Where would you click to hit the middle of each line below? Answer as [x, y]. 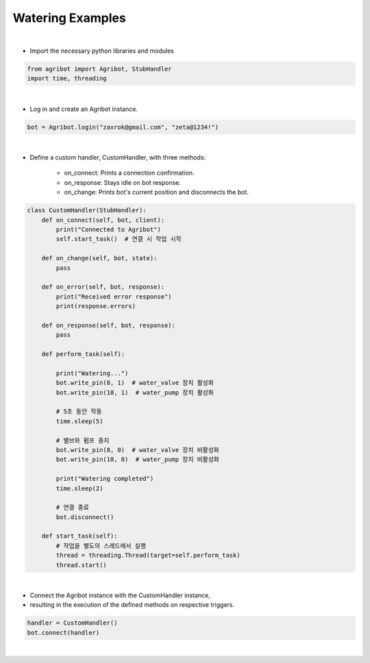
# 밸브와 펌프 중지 [83, 440]
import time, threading [67, 78]
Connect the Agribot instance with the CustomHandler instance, [120, 595]
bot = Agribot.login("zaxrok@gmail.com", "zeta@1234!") [123, 127]
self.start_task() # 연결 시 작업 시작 [119, 239]
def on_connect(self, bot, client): [103, 220]
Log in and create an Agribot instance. [84, 109]
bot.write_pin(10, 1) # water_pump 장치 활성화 [135, 392]
